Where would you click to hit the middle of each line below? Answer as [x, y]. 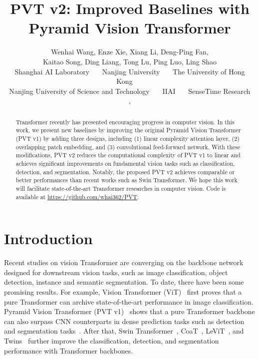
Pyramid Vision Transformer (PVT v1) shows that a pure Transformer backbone [129, 311]
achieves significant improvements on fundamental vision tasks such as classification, [125, 163]
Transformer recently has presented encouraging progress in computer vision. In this [125, 122]
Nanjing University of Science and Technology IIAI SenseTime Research [130, 91]
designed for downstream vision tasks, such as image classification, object [116, 272]
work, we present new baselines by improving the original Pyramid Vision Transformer [128, 130]
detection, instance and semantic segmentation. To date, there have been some [124, 282]
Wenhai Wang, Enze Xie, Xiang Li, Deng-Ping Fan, [130, 52]
